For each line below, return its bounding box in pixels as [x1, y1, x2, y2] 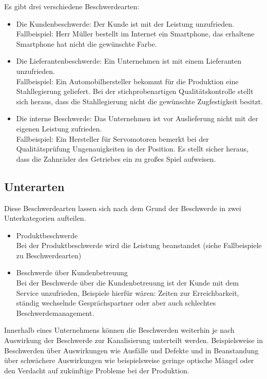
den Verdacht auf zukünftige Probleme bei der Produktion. [4, 365, 189, 375]
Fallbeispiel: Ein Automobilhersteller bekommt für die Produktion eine [16, 75, 239, 86]
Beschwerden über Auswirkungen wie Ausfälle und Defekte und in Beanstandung [4, 345, 259, 355]
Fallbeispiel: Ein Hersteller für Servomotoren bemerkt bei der [16, 133, 209, 144]
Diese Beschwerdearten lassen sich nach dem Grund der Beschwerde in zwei [4, 202, 241, 213]
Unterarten [4, 178, 65, 194]
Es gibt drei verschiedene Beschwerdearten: [4, 1, 140, 11]
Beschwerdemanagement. [16, 307, 94, 318]
